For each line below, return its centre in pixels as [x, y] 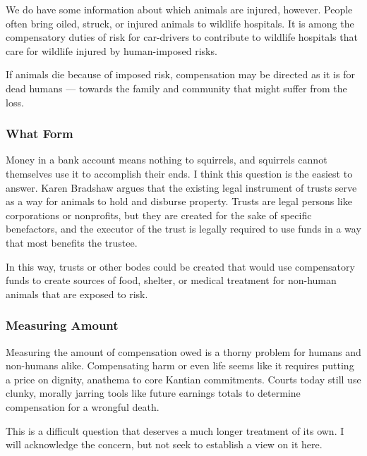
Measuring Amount [62, 325]
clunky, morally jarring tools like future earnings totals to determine [153, 393]
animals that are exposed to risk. [77, 294]
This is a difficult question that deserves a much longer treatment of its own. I [175, 430]
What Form [40, 134]
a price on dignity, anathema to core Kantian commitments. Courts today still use [183, 379]
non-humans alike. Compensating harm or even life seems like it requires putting [180, 365]
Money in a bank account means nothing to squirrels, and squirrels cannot [167, 160]
